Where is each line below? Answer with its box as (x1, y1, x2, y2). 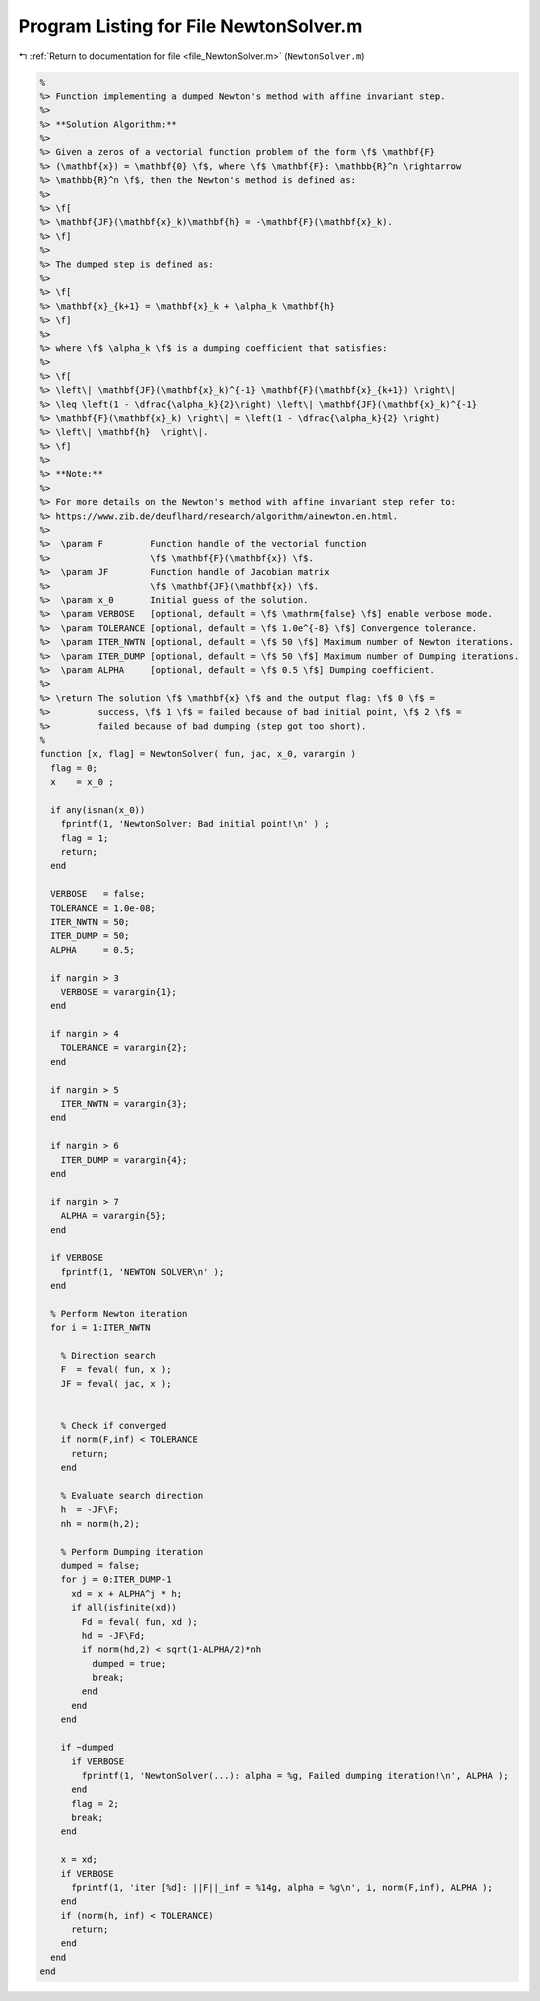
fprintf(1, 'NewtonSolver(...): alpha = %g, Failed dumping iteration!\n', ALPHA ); (81, 1770, 509, 1781)
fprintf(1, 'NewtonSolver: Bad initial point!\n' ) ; (60, 818, 330, 830)
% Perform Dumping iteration (60, 1546, 204, 1557)
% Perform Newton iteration (50, 1308, 188, 1319)
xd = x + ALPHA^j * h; (71, 1588, 183, 1599)
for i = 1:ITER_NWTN (50, 1322, 151, 1334)
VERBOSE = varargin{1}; (60, 986, 177, 997)
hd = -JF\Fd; (81, 1630, 146, 1641)
